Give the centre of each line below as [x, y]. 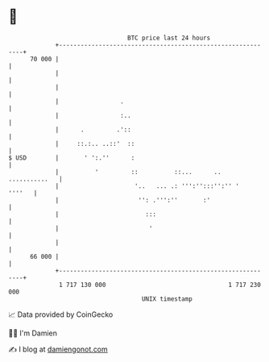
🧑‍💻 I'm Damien [33, 333]
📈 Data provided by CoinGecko [61, 314]
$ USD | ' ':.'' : [72, 158]
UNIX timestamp [167, 299]
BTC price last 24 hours [169, 38]
